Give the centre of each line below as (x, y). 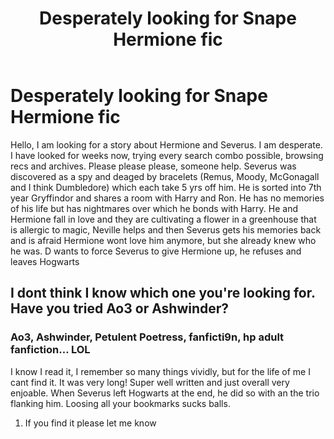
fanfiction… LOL (50, 350)
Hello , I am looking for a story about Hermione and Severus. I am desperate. (166, 144)
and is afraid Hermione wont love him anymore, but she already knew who (163, 240)
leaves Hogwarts (45, 261)
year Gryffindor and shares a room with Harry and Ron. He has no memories (167, 198)
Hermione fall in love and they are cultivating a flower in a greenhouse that (163, 219)
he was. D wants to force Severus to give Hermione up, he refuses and (156, 251)
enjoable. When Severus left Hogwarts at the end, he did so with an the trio (165, 393)
